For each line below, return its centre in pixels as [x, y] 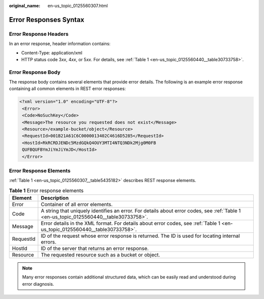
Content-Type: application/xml [52, 53]
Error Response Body [35, 72]
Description [55, 198]
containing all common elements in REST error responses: [67, 89]
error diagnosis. [38, 284]
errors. [48, 242]
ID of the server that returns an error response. [95, 249]
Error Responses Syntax [47, 20]
